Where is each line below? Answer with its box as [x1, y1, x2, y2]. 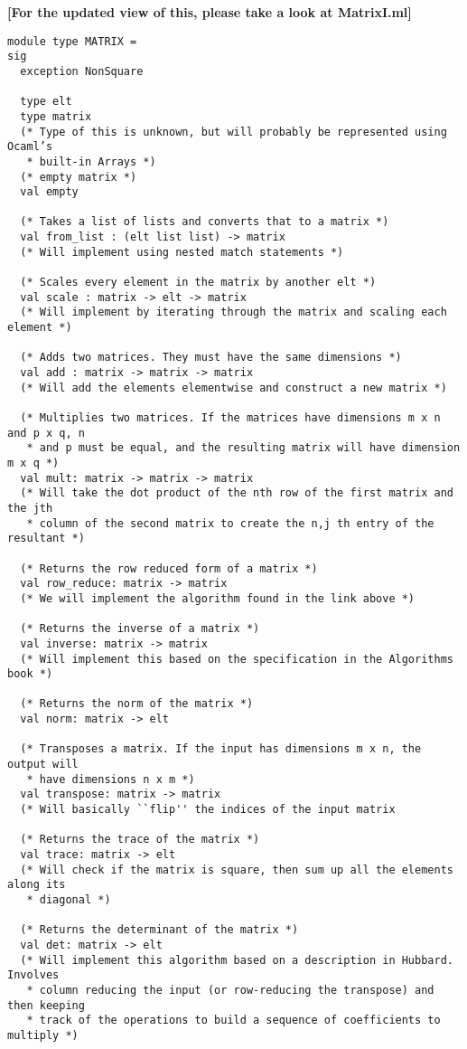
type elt [20, 95, 72, 109]
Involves [7, 969, 60, 982]
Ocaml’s [7, 140, 53, 154]
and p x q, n [7, 426, 85, 439]
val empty [20, 185, 79, 199]
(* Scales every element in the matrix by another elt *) [20, 276, 377, 289]
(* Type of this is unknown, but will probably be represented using [20, 125, 447, 138]
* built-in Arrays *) [26, 155, 156, 168]
